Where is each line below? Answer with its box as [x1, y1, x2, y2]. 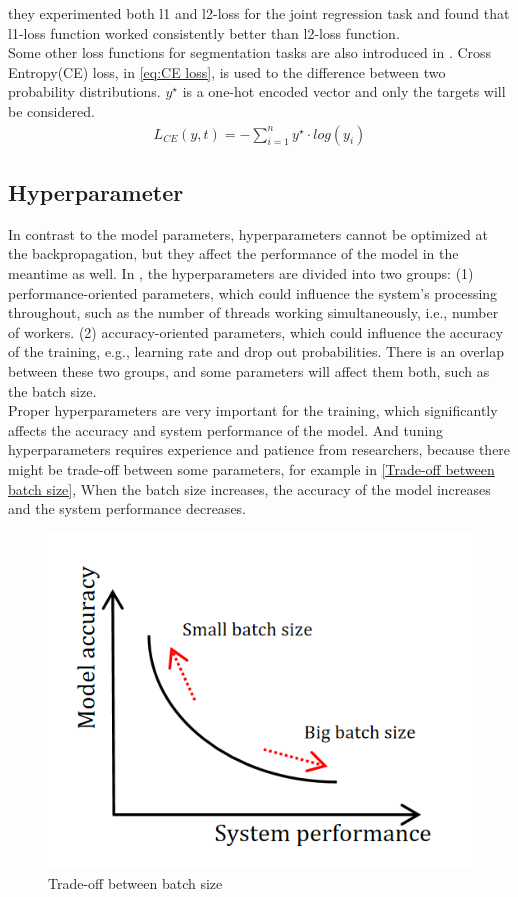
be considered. [8, 100, 95, 121]
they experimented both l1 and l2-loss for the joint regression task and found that [8, 3, 510, 23]
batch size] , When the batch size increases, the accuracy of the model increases [8, 478, 491, 499]
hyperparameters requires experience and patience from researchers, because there [8, 439, 511, 460]
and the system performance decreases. [8, 498, 246, 519]
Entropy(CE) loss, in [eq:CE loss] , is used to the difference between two [8, 61, 446, 82]
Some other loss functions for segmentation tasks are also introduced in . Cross [8, 42, 492, 63]
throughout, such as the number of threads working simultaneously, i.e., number [8, 302, 499, 323]
